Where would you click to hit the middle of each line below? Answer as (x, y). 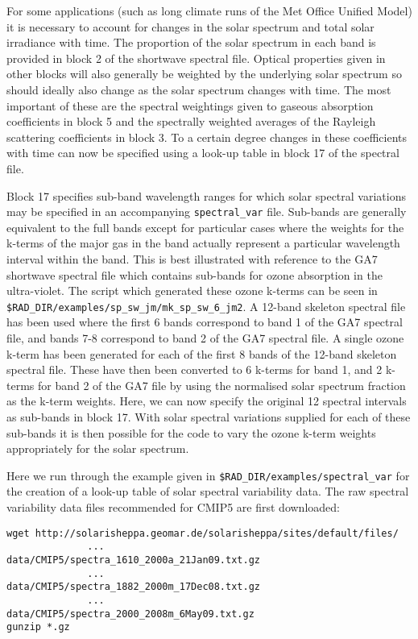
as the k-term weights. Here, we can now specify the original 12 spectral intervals (207, 401)
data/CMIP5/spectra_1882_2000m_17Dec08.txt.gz (133, 587)
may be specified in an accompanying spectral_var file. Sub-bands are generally (207, 212)
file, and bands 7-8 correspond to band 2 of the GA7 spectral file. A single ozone (205, 338)
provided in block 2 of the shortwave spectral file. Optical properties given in (196, 58)
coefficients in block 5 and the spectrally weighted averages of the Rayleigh (191, 121)
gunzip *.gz (38, 627)
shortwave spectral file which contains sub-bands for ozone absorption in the (195, 274)
